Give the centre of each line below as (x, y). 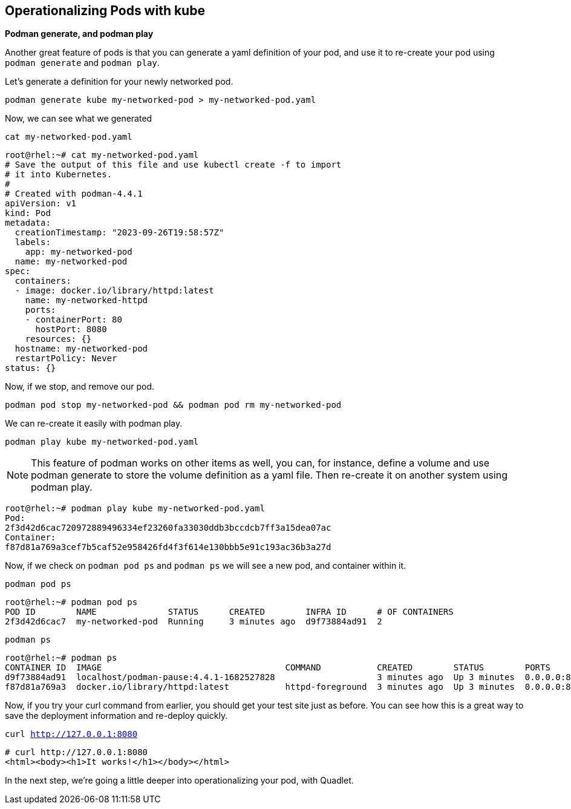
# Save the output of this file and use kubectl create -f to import (173, 165)
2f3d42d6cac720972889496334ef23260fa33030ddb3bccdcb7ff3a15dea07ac (168, 528)
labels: (33, 242)
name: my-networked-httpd (86, 300)
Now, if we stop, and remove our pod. (80, 387)
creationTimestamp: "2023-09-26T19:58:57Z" (119, 233)
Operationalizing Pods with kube (105, 11)
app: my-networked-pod (79, 252)
